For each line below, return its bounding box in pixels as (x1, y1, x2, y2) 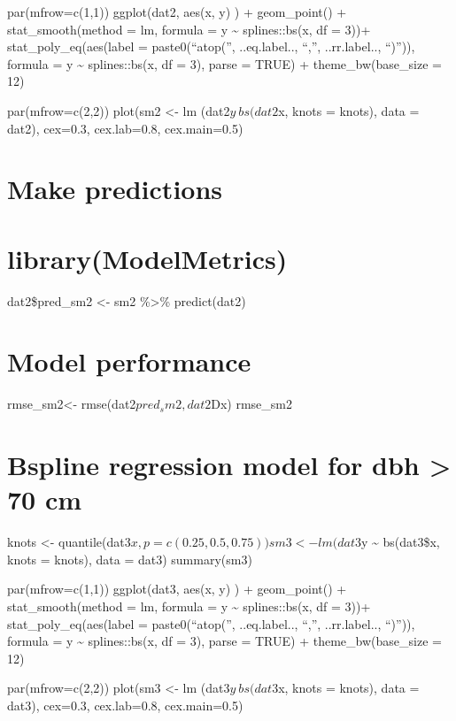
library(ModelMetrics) (7, 240, 288, 276)
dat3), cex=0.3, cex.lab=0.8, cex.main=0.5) (7, 696, 243, 715)
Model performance (7, 343, 251, 380)
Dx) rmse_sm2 (211, 395, 292, 413)
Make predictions (7, 171, 223, 207)
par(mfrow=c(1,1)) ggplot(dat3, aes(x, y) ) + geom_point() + (7, 579, 347, 598)
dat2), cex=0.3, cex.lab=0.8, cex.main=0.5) (7, 119, 243, 137)
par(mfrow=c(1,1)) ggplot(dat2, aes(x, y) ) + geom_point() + (7, 3, 347, 20)
